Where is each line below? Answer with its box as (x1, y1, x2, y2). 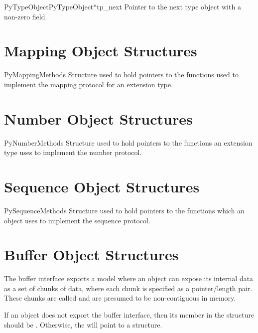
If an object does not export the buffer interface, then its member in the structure (4, 310, 255, 320)
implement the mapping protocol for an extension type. (4, 79, 173, 89)
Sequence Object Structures (4, 176, 200, 196)
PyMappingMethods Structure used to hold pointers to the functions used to (4, 69, 239, 80)
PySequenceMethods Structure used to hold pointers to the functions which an (4, 205, 245, 215)
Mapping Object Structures (4, 40, 197, 61)
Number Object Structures (4, 108, 193, 129)
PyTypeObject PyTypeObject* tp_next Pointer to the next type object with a (4, 1, 241, 11)
